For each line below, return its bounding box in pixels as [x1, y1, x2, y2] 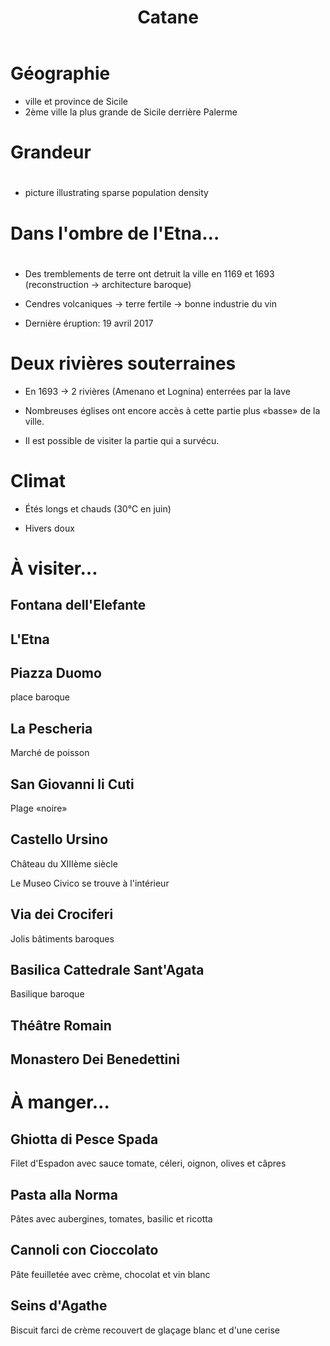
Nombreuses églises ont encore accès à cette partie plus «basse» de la [24, 404, 321, 416]
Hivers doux [24, 522, 75, 534]
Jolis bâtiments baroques [10, 932, 115, 945]
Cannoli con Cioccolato [10, 1242, 159, 1259]
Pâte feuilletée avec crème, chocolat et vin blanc [10, 1268, 211, 1280]
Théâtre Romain [10, 1017, 112, 1034]
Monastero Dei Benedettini [10, 1051, 181, 1068]
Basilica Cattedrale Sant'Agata [10, 961, 205, 978]
